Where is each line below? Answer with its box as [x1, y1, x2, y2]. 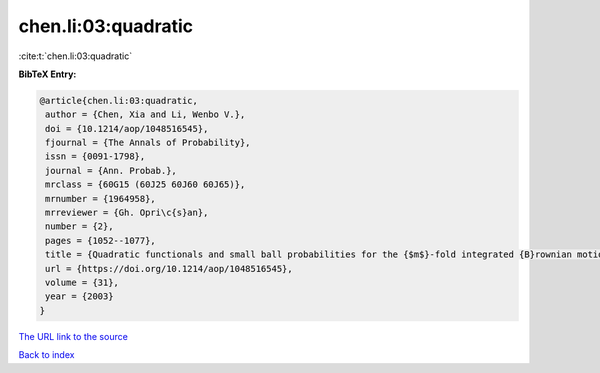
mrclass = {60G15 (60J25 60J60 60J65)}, [45, 179, 246, 190]
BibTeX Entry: [18, 68, 77, 80]
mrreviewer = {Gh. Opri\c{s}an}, [45, 207, 209, 219]
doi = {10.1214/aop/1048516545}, [45, 123, 209, 134]
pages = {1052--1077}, [45, 235, 157, 246]
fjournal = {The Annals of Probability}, [45, 137, 251, 149]
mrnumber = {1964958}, [45, 193, 157, 204]
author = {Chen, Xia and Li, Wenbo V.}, [45, 109, 246, 120]
